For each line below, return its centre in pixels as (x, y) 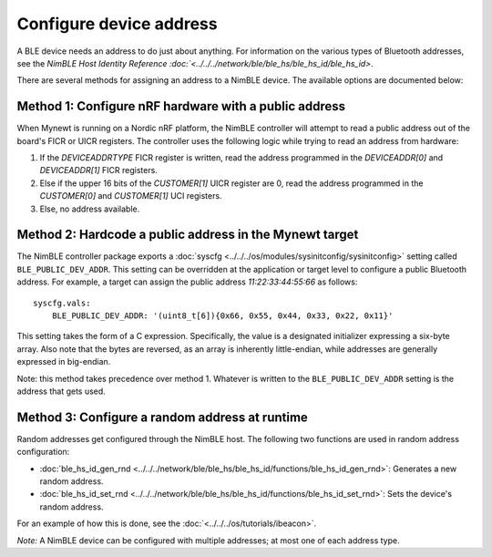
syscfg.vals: (62, 303)
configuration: (43, 452)
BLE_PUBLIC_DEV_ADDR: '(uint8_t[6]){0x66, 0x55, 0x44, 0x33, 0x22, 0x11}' (222, 316)
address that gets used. (61, 391)
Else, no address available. (90, 209)
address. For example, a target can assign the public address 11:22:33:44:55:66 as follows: (187, 282)
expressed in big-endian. (64, 362)
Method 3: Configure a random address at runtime (163, 417)
